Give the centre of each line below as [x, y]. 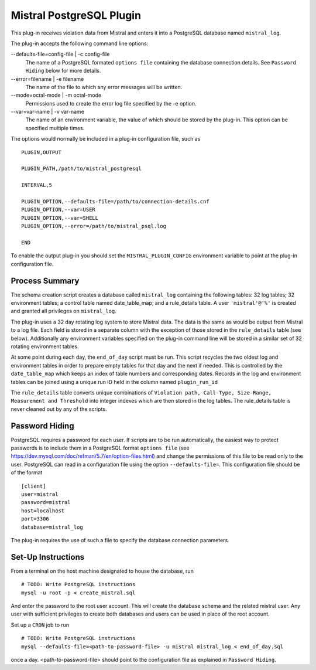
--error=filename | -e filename [47, 79]
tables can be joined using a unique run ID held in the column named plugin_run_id [114, 382]
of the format [27, 472]
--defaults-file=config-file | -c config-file [60, 54]
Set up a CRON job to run [40, 625]
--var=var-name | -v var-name [48, 112]
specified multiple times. [55, 128]
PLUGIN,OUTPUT [41, 152]
